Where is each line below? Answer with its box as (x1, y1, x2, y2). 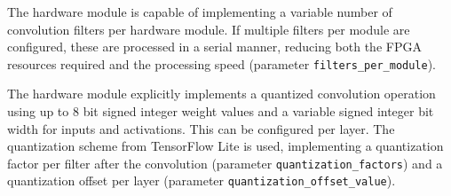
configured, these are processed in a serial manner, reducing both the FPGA (7, 37, 422, 56)
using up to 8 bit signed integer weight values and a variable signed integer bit (7, 102, 434, 121)
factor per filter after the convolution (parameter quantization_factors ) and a (7, 153, 443, 172)
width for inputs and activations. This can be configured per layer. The (7, 119, 395, 137)
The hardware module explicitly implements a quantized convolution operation (7, 84, 436, 103)
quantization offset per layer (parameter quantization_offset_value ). (7, 171, 396, 190)
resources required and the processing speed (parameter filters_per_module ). (7, 54, 437, 73)
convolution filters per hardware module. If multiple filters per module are (7, 20, 410, 38)
